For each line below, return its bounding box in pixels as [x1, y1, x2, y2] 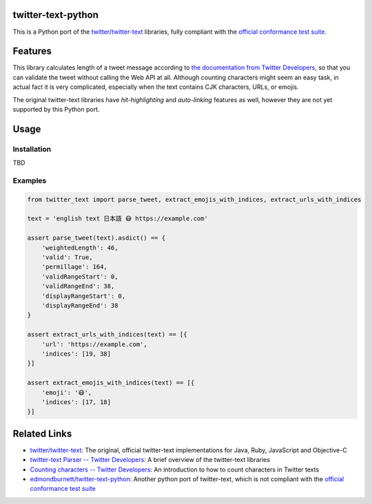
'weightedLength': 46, [41, 243, 118, 252]
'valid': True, [41, 254, 93, 261]
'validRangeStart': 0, [41, 272, 118, 281]
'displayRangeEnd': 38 [41, 301, 118, 310]
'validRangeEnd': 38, [41, 283, 115, 290]
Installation [12, 144, 52, 154]
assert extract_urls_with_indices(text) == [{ [27, 331, 187, 339]
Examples [12, 176, 47, 185]
